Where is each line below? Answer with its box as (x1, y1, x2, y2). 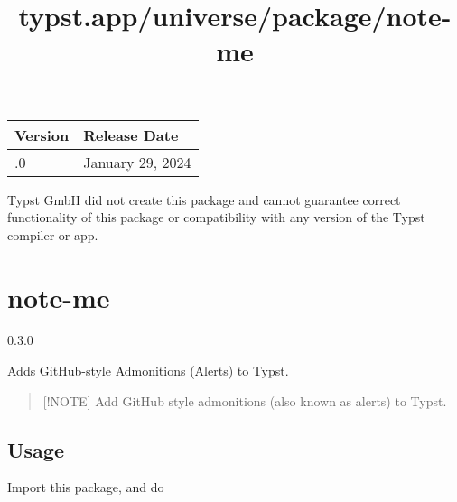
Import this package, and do (7, 478, 164, 497)
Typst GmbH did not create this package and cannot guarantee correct (7, 190, 401, 209)
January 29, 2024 (83, 151, 191, 172)
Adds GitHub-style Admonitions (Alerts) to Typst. (7, 361, 289, 380)
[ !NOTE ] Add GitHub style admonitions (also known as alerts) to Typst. (42, 391, 447, 410)
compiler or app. (7, 225, 98, 244)
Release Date (83, 124, 179, 145)
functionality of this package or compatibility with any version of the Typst (7, 208, 425, 227)
